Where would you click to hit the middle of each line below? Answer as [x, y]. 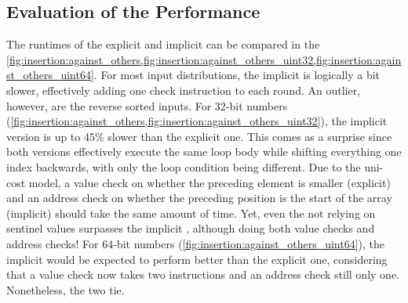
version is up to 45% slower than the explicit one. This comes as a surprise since [199, 136]
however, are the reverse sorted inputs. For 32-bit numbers [147, 105]
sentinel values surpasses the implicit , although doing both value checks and [191, 228]
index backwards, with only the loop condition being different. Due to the [184, 166]
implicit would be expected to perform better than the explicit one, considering [197, 259]
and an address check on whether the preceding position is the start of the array [199, 198]
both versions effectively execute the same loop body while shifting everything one [204, 151]
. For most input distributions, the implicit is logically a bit [237, 75]
